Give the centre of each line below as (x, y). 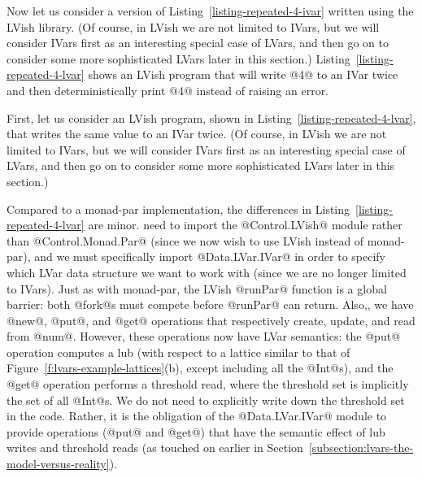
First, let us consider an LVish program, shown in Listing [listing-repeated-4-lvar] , (211, 117)
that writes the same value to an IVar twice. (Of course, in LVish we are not (197, 134)
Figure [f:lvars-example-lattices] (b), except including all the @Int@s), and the (200, 368)
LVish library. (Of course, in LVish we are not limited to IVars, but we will (193, 26)
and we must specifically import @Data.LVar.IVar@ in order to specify (210, 256)
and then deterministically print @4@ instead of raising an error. (168, 90)
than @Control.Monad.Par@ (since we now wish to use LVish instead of (185, 240)
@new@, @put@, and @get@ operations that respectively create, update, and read (211, 320)
